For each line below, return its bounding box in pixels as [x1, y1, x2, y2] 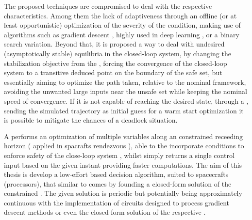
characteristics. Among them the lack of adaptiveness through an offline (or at [4, 10, 237, 20]
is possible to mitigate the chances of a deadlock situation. [4, 115, 178, 125]
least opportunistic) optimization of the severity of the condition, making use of [4, 20, 241, 30]
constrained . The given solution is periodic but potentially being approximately [4, 188, 242, 198]
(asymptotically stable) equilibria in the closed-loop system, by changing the [4, 48, 231, 58]
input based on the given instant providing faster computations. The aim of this [4, 159, 242, 170]
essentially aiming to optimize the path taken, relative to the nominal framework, [4, 77, 246, 87]
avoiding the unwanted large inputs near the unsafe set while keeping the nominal [4, 86, 247, 96]
